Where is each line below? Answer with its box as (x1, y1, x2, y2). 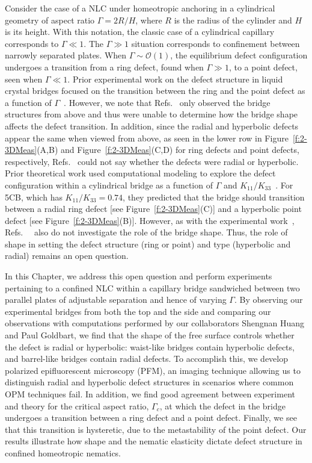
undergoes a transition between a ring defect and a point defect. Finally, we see (5, 411, 297, 424)
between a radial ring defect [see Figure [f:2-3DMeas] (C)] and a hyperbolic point (5, 202, 302, 215)
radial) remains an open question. (5, 249, 129, 262)
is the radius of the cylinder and (174, 13, 292, 26)
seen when (5, 72, 43, 85)
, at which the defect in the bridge (159, 399, 286, 412)
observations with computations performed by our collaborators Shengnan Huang (5, 317, 304, 329)
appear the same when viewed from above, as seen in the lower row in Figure (5, 131, 289, 144)
